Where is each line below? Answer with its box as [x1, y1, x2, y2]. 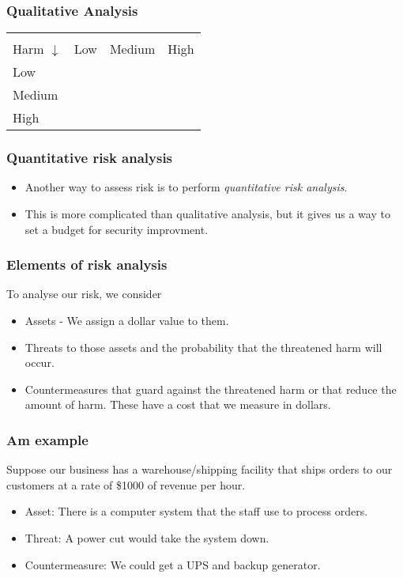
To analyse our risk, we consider [6, 285, 162, 302]
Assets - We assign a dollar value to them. [24, 312, 229, 329]
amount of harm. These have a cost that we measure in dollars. [24, 396, 331, 413]
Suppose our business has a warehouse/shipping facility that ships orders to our [6, 461, 393, 478]
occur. [24, 354, 55, 371]
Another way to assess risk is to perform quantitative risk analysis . [24, 179, 348, 195]
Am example [6, 429, 89, 449]
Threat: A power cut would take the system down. [24, 530, 269, 546]
